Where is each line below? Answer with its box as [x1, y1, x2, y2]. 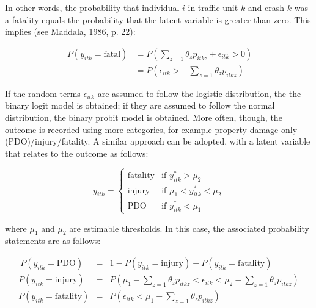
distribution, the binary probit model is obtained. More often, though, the [5, 111, 282, 124]
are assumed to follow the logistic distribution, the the [97, 87, 301, 99]
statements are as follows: [5, 234, 101, 247]
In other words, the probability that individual [5, 1, 180, 13]
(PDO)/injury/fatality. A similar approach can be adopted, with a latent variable [5, 135, 310, 148]
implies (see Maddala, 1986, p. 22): [5, 25, 136, 38]
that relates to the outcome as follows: [5, 146, 149, 159]
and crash [248, 1, 285, 13]
